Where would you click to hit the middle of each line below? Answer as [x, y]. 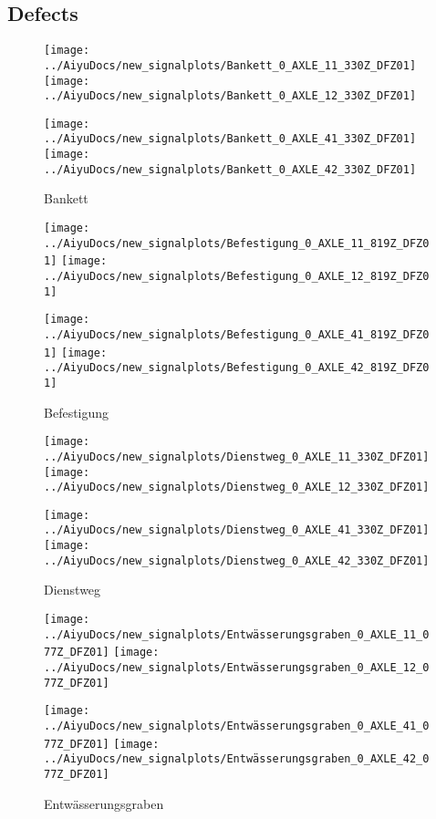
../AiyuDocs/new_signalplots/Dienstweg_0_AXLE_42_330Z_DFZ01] [237, 560]
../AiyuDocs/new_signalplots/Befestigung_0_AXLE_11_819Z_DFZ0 [237, 243]
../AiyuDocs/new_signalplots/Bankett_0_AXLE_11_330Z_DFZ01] [230, 65]
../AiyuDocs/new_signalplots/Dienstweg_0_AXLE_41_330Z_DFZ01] [237, 530]
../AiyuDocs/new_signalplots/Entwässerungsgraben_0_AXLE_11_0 [237, 634]
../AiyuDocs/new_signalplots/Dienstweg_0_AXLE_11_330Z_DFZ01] [237, 456]
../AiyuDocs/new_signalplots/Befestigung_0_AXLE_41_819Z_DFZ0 [237, 334]
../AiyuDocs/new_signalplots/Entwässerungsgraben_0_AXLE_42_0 [237, 759]
